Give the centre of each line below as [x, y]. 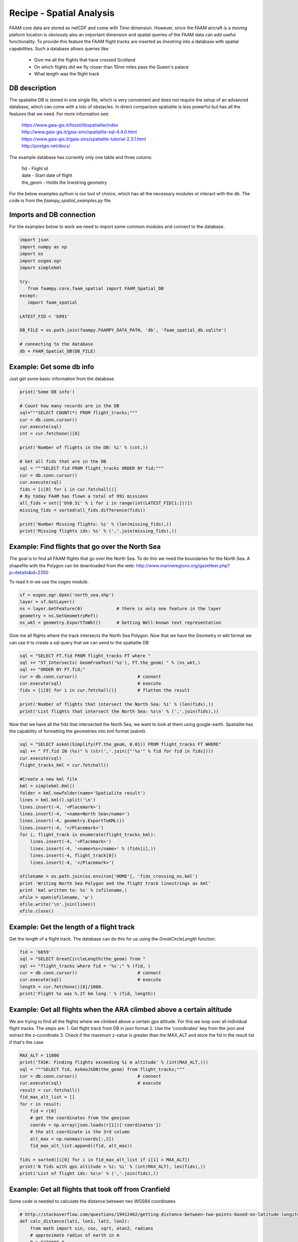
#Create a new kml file [49, 779]
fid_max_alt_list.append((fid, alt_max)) [81, 1146]
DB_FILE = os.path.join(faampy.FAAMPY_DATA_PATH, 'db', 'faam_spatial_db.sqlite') [123, 330]
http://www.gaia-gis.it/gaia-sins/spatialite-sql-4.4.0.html [79, 132]
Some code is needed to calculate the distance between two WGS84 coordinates [92, 1201]
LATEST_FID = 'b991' [44, 316]
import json [34, 240]
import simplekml [41, 268]
